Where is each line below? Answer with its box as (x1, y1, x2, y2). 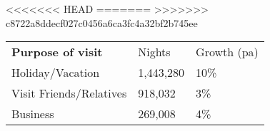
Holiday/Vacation (11, 64, 100, 81)
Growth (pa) (196, 43, 259, 61)
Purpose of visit (11, 43, 103, 61)
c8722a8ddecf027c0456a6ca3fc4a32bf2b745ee (6, 15, 198, 30)
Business (11, 105, 54, 122)
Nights (138, 43, 171, 61)
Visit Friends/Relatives (11, 85, 127, 102)
